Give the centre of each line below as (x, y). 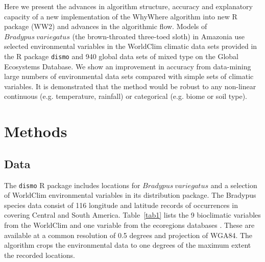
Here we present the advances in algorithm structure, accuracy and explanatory (128, 6)
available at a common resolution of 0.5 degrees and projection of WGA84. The (128, 235)
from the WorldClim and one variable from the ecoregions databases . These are (129, 225)
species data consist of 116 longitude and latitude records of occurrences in (121, 205)
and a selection (234, 185)
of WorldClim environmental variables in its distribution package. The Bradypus (130, 195)
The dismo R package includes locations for (72, 185)
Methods (36, 131)
